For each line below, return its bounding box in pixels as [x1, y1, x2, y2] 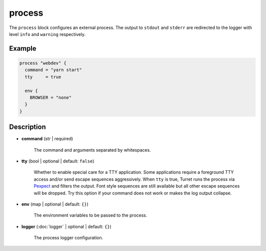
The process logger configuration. [33, 235, 103, 241]
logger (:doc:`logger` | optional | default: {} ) [21, 223, 112, 229]
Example [9, 44, 36, 53]
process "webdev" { [19, 60, 66, 66]
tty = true [25, 74, 62, 80]
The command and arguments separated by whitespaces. [33, 147, 151, 153]
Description [9, 123, 46, 131]
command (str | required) [21, 136, 73, 142]
